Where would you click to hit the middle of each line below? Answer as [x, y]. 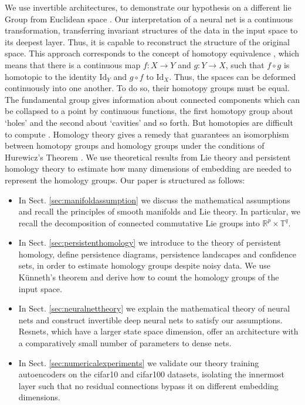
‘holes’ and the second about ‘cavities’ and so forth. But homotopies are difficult [149, 122]
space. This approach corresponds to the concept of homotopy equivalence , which [152, 53]
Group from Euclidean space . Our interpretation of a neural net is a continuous [149, 19]
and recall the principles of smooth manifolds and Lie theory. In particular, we [159, 211]
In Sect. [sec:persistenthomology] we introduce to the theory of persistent [150, 242]
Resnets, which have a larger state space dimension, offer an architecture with [158, 331]
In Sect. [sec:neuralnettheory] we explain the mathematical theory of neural [154, 308]
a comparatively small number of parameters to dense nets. [125, 343]
